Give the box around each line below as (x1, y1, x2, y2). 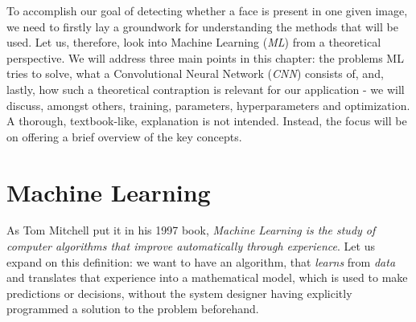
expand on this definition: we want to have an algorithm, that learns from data (6, 253, 396, 270)
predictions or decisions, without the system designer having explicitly (6, 284, 352, 301)
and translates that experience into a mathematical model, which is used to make (6, 269, 408, 286)
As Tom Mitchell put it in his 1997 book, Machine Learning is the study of (6, 222, 376, 238)
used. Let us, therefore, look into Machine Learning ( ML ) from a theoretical (6, 34, 381, 51)
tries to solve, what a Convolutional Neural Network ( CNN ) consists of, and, (6, 65, 384, 82)
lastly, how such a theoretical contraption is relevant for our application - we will (6, 80, 405, 97)
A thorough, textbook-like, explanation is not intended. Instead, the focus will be (6, 112, 407, 129)
